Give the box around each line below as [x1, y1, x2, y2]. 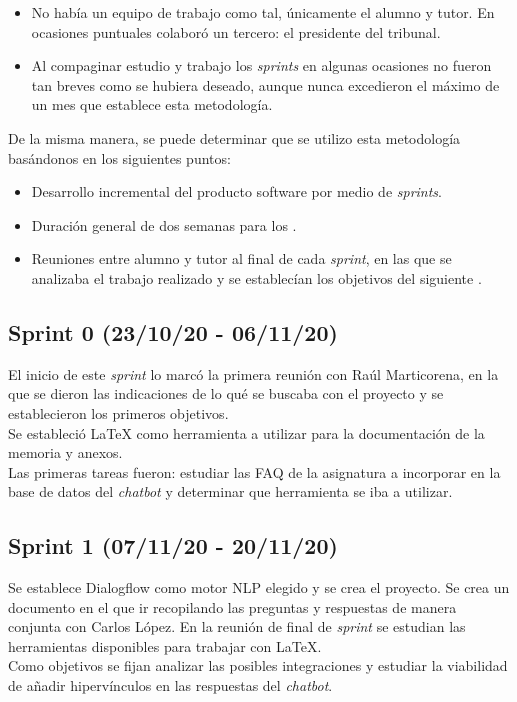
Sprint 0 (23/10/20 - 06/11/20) [8, 316, 338, 347]
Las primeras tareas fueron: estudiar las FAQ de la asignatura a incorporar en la [8, 461, 501, 482]
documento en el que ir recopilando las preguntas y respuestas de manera [8, 596, 457, 617]
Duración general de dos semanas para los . [31, 214, 297, 235]
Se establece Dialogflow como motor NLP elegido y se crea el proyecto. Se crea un [8, 577, 510, 598]
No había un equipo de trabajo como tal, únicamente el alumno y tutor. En [31, 2, 495, 22]
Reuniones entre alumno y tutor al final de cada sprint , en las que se [31, 248, 452, 269]
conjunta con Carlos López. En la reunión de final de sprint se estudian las [8, 616, 466, 637]
